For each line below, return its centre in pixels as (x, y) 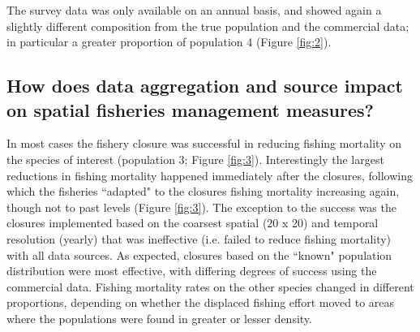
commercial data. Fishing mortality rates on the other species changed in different (210, 286)
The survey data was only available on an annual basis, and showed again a (194, 10)
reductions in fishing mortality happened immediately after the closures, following (210, 175)
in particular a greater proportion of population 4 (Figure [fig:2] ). (169, 42)
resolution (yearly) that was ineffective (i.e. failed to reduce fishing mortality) (199, 238)
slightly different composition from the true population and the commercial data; (208, 26)
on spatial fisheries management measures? (190, 109)
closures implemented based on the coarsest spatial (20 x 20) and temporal (193, 223)
